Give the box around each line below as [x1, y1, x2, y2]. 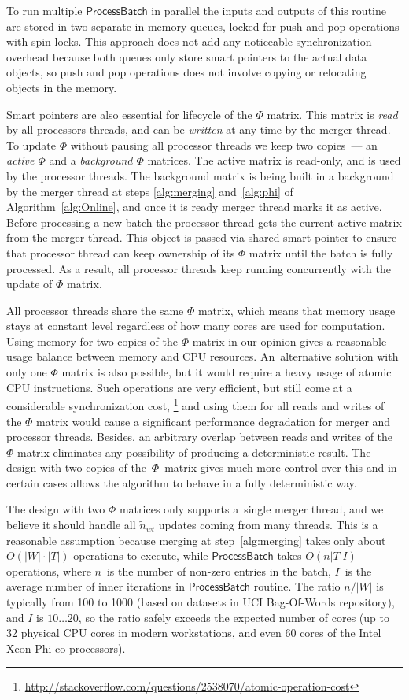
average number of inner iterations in [6, 578, 185, 594]
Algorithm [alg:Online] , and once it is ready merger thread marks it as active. [6, 198, 382, 215]
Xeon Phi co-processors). [6, 639, 126, 656]
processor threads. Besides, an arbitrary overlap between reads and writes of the [6, 428, 393, 445]
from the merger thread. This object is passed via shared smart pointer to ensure [6, 229, 397, 246]
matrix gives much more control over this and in [164, 459, 397, 476]
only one [6, 364, 47, 380]
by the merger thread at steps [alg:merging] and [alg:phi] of [6, 183, 293, 199]
